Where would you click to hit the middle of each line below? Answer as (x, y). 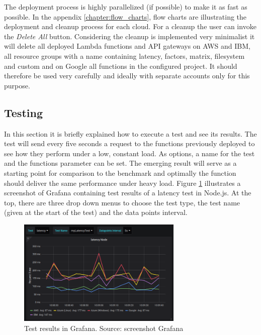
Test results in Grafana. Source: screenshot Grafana (104, 328)
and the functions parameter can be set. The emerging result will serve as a (120, 163)
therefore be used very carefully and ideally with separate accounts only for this (127, 76)
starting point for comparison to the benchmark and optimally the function (120, 173)
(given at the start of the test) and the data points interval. (96, 212)
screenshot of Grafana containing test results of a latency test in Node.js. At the (128, 193)
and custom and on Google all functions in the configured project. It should (121, 66)
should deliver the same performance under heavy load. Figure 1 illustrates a (122, 183)
